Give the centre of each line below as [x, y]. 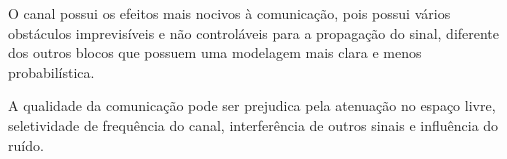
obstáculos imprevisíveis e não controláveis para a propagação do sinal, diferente [254, 32]
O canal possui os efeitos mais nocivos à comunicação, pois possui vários [229, 13]
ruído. [26, 144]
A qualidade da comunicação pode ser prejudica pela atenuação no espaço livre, [252, 105]
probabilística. [51, 71]
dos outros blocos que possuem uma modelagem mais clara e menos [215, 52]
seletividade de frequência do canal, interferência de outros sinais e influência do [253, 124]
